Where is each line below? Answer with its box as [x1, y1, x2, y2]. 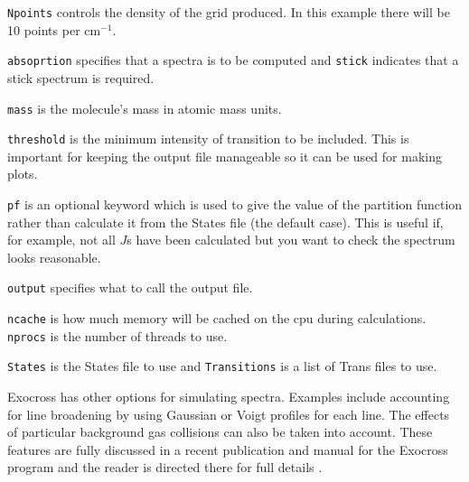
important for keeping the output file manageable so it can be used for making [7, 146, 442, 165]
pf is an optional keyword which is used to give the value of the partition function [7, 195, 463, 213]
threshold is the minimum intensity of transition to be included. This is [7, 129, 409, 148]
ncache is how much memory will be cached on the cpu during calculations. [7, 309, 427, 328]
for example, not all [7, 230, 116, 249]
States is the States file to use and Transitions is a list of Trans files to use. [7, 357, 437, 375]
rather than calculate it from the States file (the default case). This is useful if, [7, 212, 444, 231]
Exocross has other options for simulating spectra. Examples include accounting [7, 387, 450, 406]
